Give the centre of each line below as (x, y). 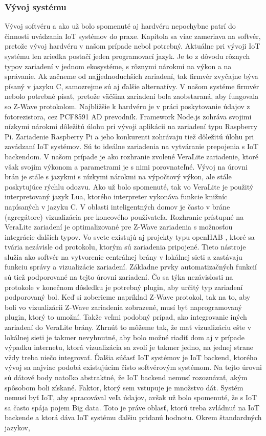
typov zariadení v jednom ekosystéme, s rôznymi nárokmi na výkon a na (118, 66)
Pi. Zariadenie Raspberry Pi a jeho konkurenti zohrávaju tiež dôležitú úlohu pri (129, 136)
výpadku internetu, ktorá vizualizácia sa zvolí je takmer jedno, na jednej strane (129, 347)
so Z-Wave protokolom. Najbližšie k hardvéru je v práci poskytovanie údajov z (127, 106)
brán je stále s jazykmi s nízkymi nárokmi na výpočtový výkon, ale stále (118, 177)
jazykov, (17, 427)
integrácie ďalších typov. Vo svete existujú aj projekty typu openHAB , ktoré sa (130, 236)
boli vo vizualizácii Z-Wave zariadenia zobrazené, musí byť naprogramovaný (123, 307)
